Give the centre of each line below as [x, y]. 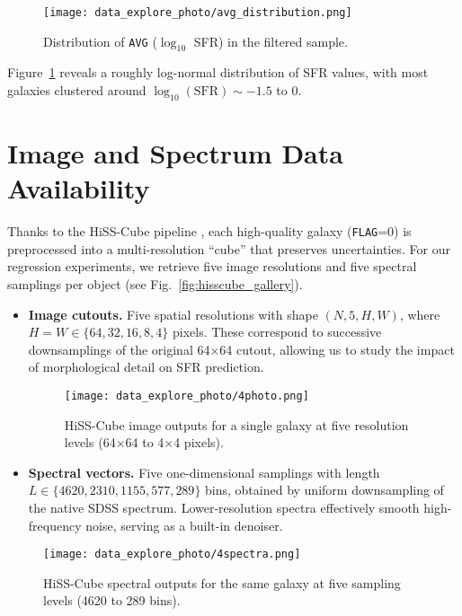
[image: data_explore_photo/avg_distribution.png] [198, 13]
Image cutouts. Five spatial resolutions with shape [173, 314]
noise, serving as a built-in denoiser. [184, 525]
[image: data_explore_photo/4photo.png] [187, 396]
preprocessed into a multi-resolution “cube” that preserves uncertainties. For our [229, 248]
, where [420, 314]
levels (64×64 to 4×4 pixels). [144, 442]
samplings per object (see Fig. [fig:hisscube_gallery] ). [155, 284]
